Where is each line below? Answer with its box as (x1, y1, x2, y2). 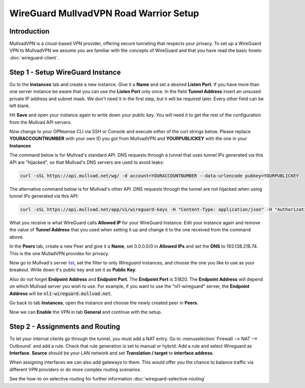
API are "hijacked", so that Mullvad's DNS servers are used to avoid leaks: (9, 159, 164, 165)
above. (9, 234, 24, 240)
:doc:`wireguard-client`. (9, 54, 59, 61)
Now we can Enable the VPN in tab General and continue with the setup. (9, 309, 162, 315)
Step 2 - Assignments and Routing (9, 322, 120, 331)
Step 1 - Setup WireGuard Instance (9, 68, 121, 76)
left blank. (9, 102, 30, 109)
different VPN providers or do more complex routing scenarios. (9, 366, 142, 372)
